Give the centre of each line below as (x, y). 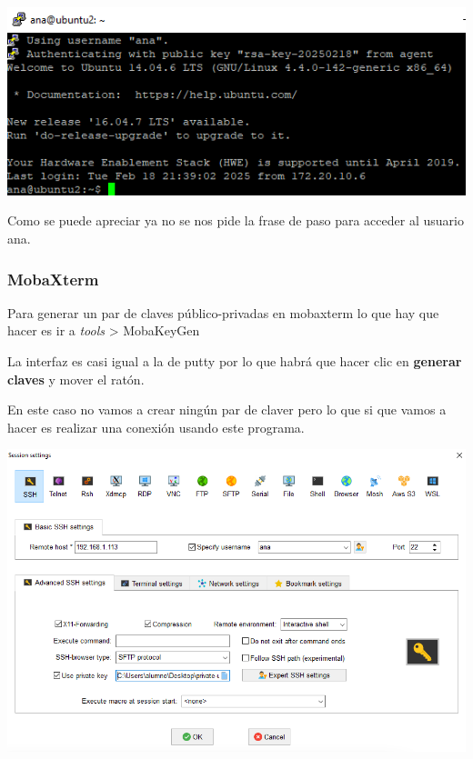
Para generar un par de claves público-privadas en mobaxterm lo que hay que (223, 312)
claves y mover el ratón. (76, 379)
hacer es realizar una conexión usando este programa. (156, 427)
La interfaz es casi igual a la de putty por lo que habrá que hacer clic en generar (235, 361)
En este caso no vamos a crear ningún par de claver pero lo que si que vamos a (227, 409)
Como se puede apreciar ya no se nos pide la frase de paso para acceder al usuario (236, 220)
